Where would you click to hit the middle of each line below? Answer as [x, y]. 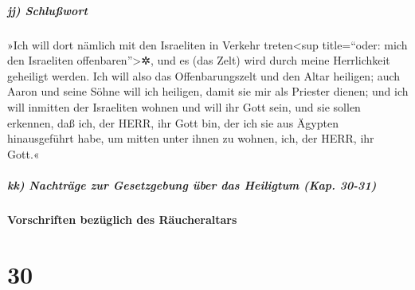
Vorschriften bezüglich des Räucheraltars [122, 219]
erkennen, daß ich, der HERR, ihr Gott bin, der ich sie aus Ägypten [173, 122]
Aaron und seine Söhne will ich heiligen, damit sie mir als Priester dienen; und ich [208, 91]
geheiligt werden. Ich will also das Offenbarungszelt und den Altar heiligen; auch [204, 75]
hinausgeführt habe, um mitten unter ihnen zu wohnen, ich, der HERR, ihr [191, 138]
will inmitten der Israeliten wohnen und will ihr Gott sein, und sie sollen [184, 106]
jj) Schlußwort [47, 10]
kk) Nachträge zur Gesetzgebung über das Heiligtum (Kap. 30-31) [192, 184]
